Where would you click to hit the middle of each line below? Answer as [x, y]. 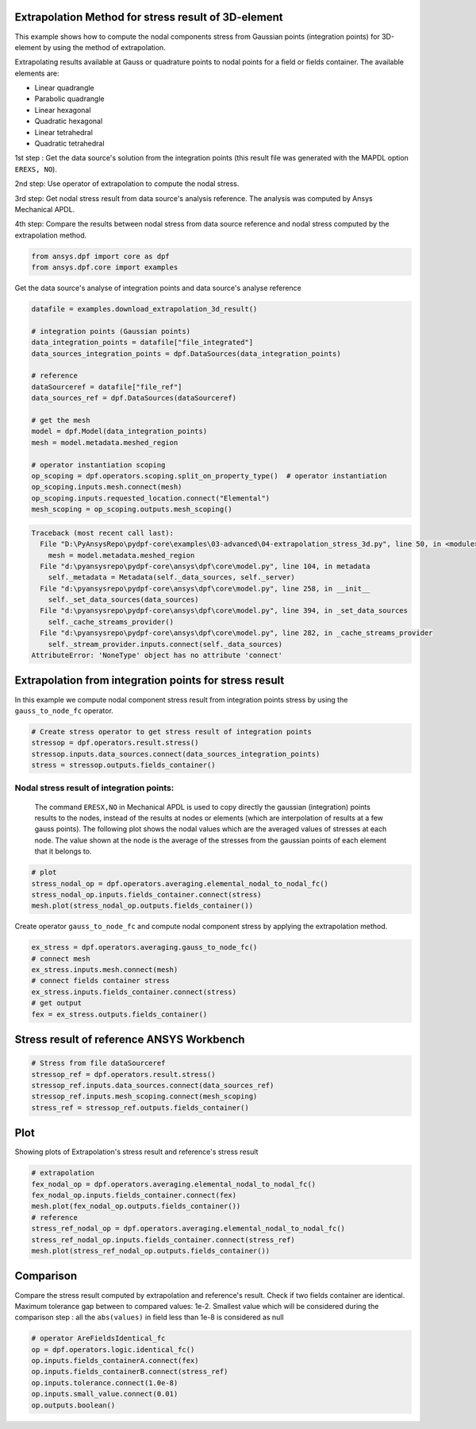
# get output [57, 1003]
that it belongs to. [63, 851]
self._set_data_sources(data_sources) [123, 600]
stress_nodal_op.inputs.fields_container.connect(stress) [146, 895]
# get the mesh [61, 420]
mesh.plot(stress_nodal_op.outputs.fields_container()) [142, 906]
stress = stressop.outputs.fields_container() [123, 765]
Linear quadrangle [64, 88]
